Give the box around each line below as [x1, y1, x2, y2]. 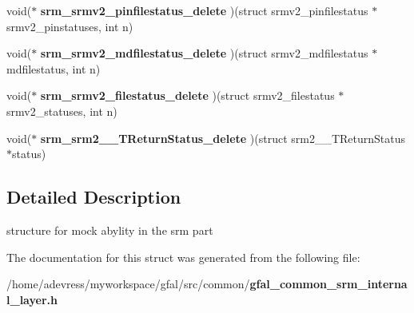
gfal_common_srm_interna [249, 275, 408, 292]
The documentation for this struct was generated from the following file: [6, 248, 360, 265]
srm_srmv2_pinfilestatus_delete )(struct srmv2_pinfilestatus [40, 2, 368, 18]
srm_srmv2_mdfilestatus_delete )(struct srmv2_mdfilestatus [40, 45, 368, 61]
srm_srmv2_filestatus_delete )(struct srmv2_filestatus [40, 87, 335, 104]
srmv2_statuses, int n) [6, 102, 117, 119]
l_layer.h [6, 291, 58, 307]
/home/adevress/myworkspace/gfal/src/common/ [6, 275, 250, 292]
